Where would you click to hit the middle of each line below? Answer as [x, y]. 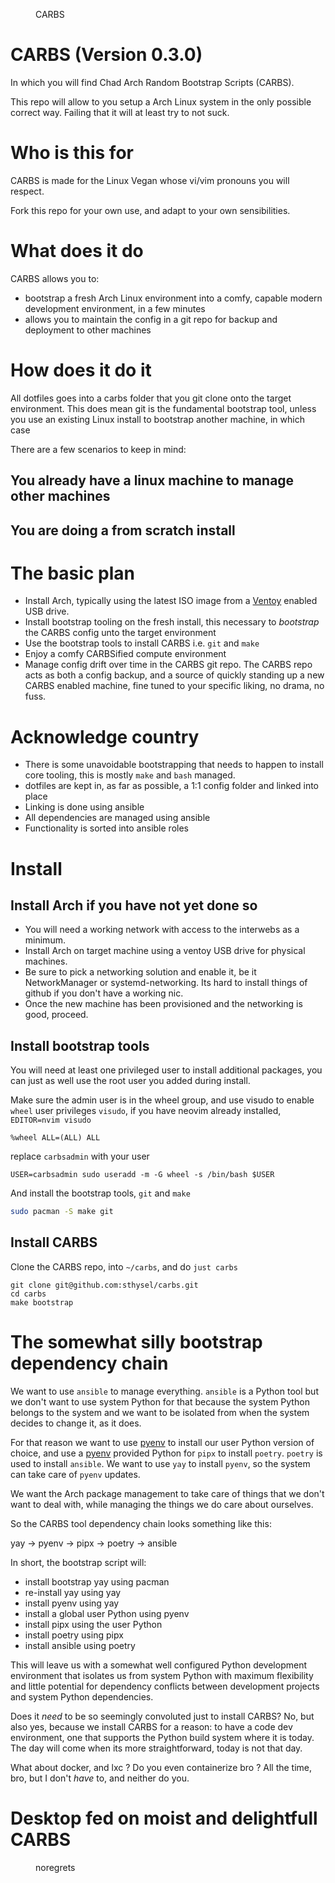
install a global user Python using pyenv [107, 1613]
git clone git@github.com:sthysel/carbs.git [104, 1285]
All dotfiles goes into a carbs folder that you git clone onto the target [151, 398]
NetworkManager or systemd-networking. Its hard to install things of [166, 983]
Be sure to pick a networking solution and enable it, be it [140, 972]
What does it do [77, 251]
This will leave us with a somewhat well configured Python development [158, 1665]
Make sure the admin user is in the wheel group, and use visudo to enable [162, 1100]
